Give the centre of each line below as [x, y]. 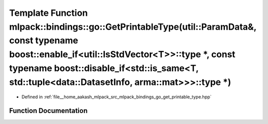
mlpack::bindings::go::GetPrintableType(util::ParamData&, [133, 27]
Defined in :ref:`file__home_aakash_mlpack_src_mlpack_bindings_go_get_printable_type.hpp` [117, 97]
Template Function [48, 13]
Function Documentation [48, 111]
